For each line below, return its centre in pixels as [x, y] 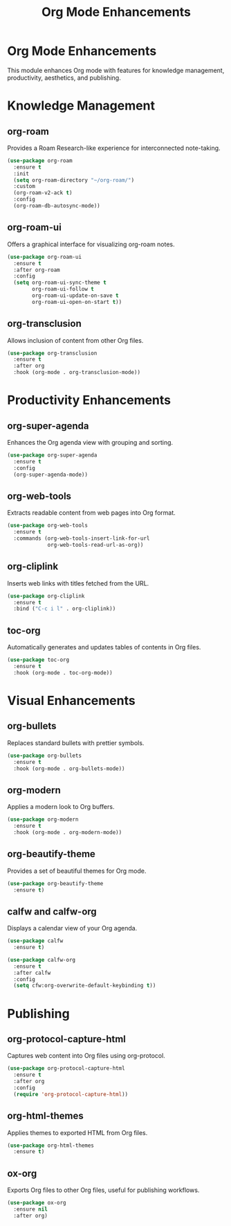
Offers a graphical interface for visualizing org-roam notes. [91, 244]
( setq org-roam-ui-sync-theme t [60, 283]
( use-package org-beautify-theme [55, 883]
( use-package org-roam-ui [44, 257]
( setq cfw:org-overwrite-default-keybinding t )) [85, 986]
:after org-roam [37, 270]
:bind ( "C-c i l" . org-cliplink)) [65, 609]
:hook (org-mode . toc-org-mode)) [63, 673]
